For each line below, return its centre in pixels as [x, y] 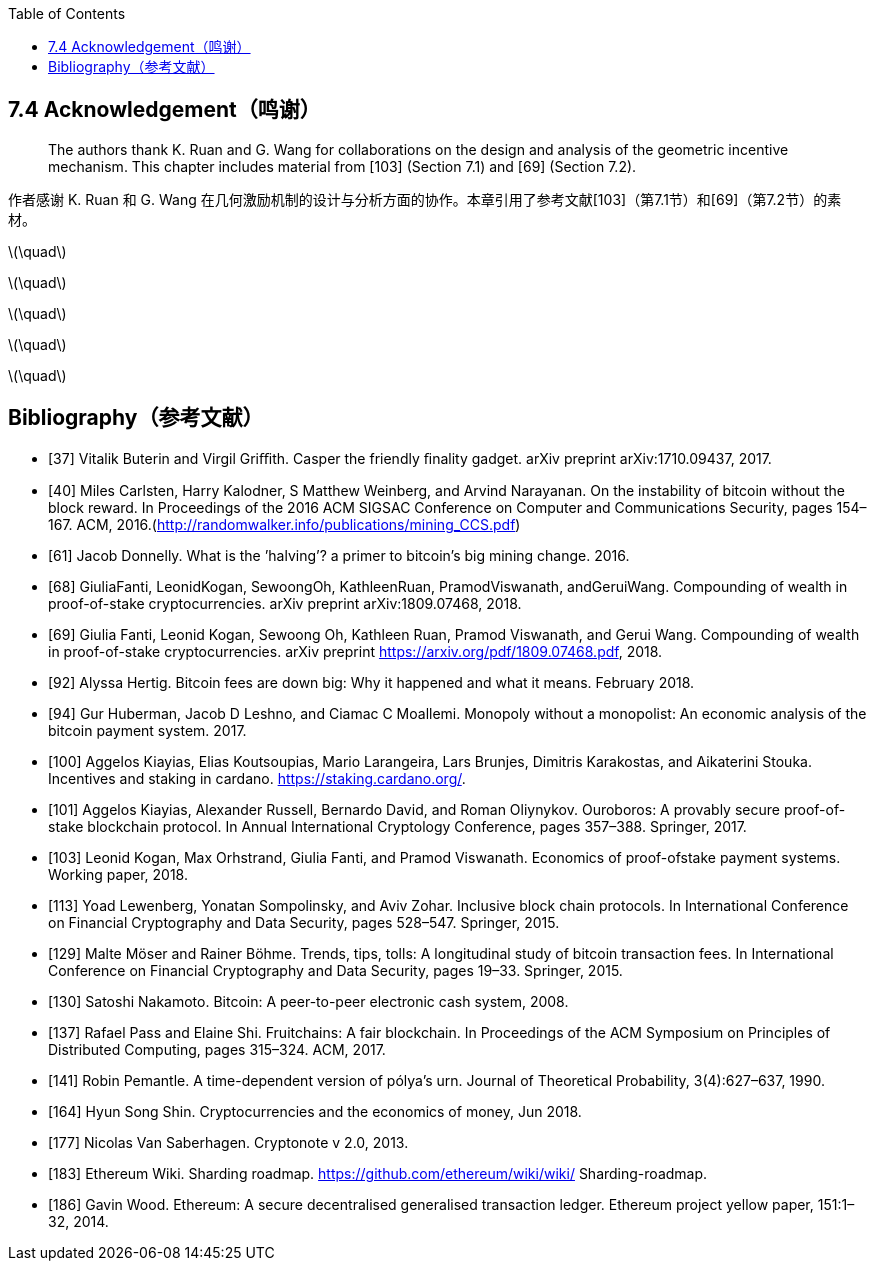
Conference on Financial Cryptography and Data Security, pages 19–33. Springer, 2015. [335, 970]
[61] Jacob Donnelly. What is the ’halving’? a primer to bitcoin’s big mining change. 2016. [339, 555]
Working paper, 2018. [118, 874]
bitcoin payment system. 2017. [147, 730]
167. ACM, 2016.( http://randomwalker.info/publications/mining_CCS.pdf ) [284, 524]
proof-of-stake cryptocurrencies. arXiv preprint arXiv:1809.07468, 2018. [285, 603]
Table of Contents [67, 13]
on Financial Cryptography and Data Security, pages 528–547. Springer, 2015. [304, 922]
